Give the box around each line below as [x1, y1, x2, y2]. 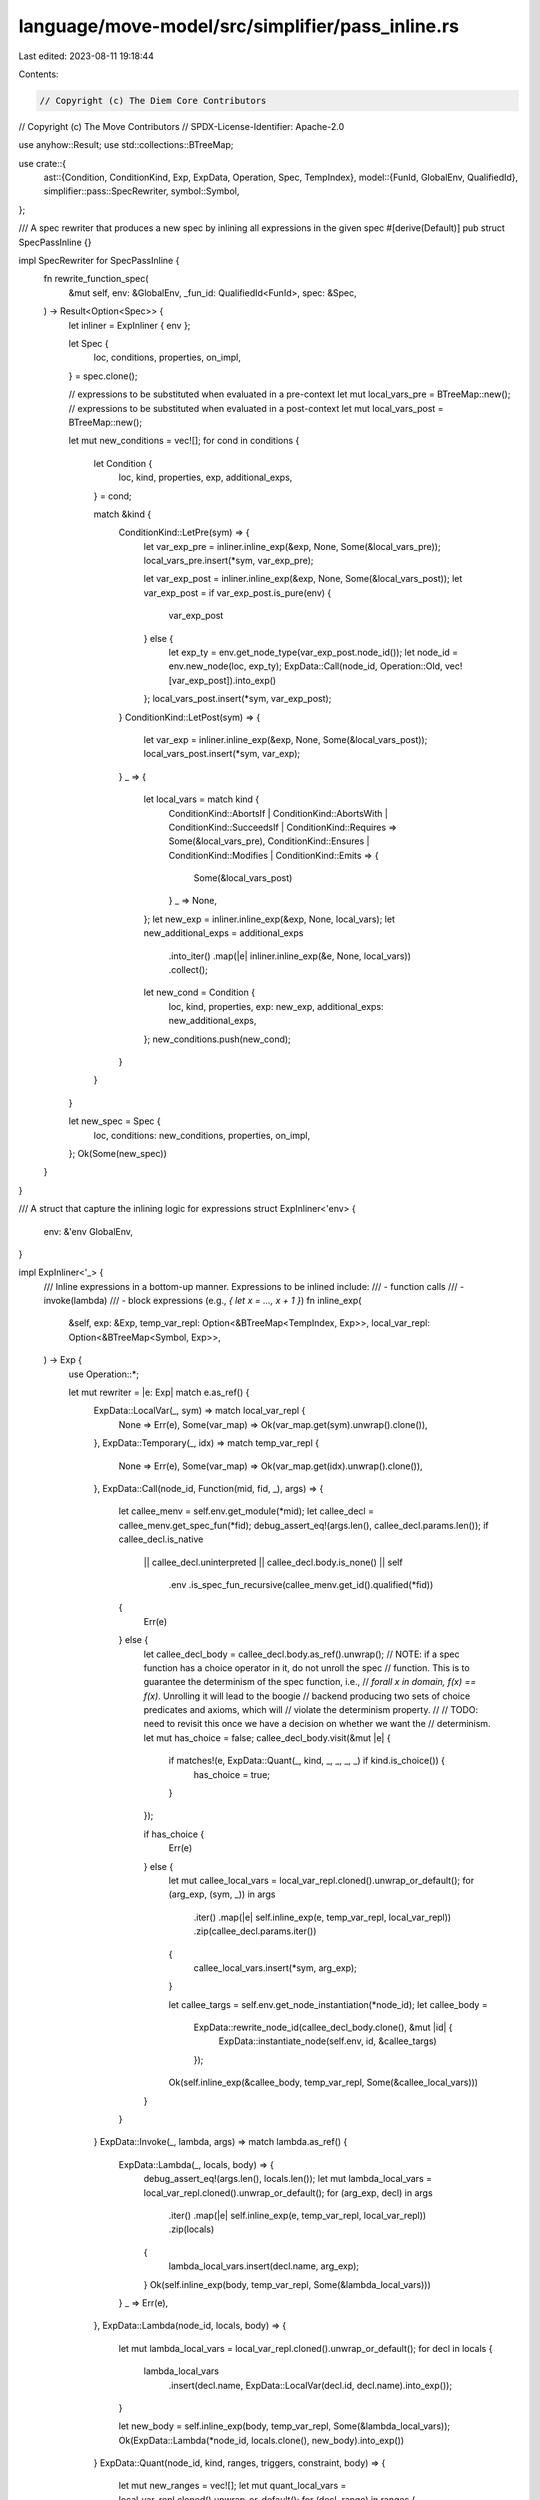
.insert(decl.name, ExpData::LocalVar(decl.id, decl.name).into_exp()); [168, 2379, 453, 2391]
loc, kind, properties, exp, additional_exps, [118, 471, 293, 484]
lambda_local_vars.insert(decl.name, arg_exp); [168, 2260, 360, 2272]
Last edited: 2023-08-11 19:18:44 [18, 50, 155, 62]
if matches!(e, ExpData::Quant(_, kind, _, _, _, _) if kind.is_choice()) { [168, 1755, 445, 1767]
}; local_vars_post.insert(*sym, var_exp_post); [143, 693, 332, 705]
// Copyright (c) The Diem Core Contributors [39, 95, 267, 106]
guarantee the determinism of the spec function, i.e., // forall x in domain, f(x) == [143, 1676, 477, 1688]
